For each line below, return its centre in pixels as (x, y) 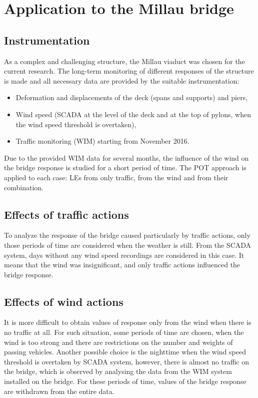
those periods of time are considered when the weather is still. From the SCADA (128, 245)
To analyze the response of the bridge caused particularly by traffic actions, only (127, 235)
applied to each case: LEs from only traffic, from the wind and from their (116, 177)
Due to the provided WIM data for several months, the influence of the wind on (126, 157)
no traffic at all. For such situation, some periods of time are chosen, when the (124, 332)
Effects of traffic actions (66, 214)
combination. (24, 187)
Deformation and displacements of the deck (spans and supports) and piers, (132, 97)
